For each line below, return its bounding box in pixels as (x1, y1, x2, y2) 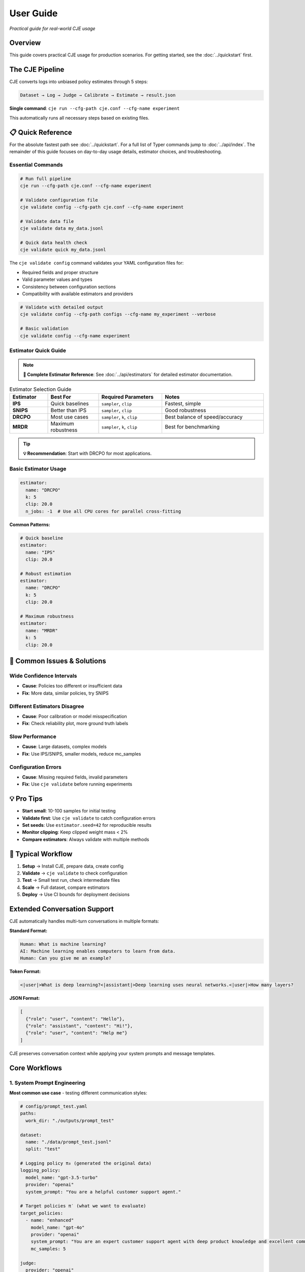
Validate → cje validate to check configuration (22, 870, 128, 876)
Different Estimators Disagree (9, 703, 84, 710)
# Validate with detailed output (20, 304, 104, 310)
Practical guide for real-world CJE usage (9, 25, 96, 32)
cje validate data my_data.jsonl (20, 225, 104, 232)
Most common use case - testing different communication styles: (9, 1089, 147, 1096)
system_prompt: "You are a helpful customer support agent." (25, 1189, 181, 1195)
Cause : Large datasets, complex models (22, 743, 107, 750)
